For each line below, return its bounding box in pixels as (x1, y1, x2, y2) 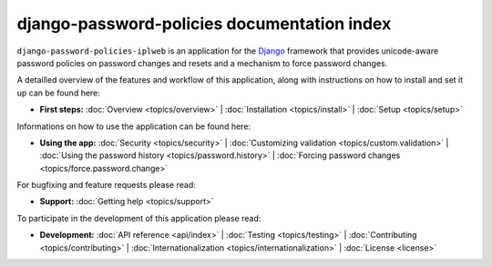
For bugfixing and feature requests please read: (16, 180, 196, 191)
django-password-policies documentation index (16, 14, 392, 34)
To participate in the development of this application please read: (16, 213, 261, 223)
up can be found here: (16, 87, 100, 98)
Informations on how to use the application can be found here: (16, 121, 251, 132)
